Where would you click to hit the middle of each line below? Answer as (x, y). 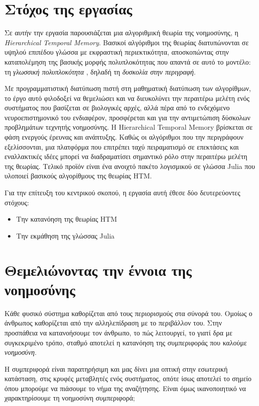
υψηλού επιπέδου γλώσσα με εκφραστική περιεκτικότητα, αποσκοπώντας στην (117, 52)
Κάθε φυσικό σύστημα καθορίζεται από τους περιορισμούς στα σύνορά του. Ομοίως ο (129, 313)
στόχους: (17, 202)
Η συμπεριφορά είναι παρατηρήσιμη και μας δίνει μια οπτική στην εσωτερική (116, 368)
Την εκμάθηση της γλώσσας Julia (65, 235)
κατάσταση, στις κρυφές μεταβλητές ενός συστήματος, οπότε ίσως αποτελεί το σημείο (128, 378)
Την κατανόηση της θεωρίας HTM (67, 219)
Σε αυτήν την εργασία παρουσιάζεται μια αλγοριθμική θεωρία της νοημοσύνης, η (122, 33)
